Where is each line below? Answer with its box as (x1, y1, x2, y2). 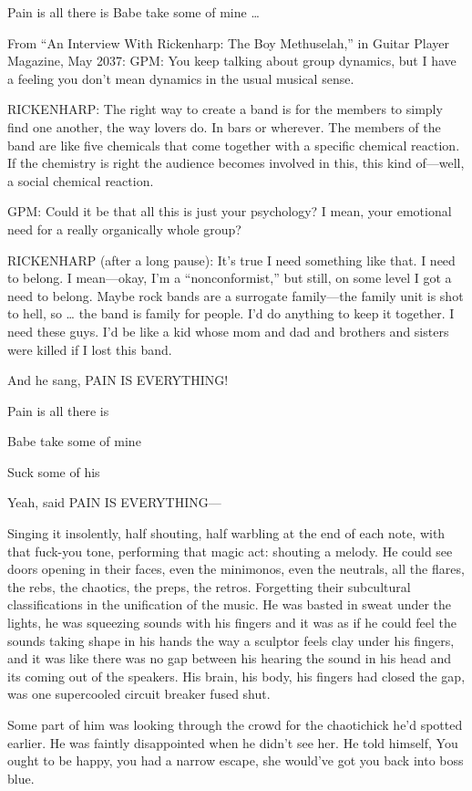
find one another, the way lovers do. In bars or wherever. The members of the (7, 117, 441, 136)
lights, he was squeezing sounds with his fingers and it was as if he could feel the (7, 613, 457, 632)
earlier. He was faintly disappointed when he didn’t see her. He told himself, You (7, 733, 458, 752)
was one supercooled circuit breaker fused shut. (7, 684, 271, 703)
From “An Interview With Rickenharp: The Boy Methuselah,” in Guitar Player (7, 33, 449, 52)
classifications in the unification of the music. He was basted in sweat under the (7, 595, 452, 614)
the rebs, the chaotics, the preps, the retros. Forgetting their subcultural (7, 577, 411, 596)
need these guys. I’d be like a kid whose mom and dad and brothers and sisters (7, 321, 449, 340)
